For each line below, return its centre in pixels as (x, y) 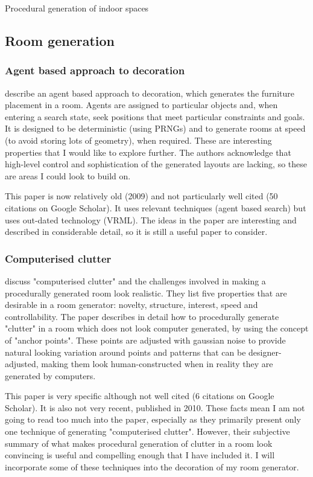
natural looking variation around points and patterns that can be (125, 352)
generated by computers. (50, 375)
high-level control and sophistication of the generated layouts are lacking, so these (156, 164)
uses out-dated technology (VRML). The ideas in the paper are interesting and (151, 219)
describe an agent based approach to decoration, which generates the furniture (150, 93)
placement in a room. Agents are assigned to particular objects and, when (141, 105)
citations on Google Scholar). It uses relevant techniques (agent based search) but (156, 207)
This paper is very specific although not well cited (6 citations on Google (140, 396)
